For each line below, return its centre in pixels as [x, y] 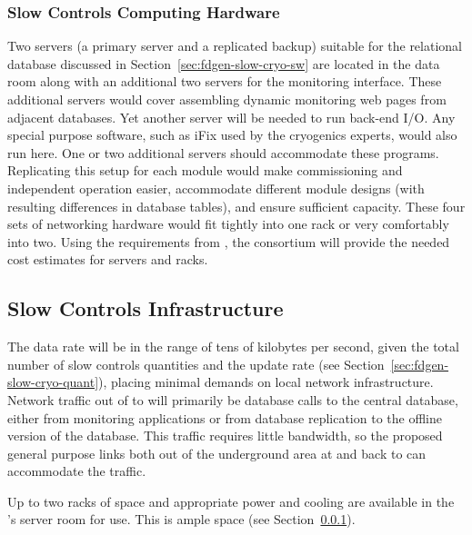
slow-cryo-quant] [53, 382]
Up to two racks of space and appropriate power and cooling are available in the [231, 501]
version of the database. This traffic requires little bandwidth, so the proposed [225, 436]
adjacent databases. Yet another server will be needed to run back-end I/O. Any [231, 117]
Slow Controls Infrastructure [146, 308]
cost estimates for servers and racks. [108, 259]
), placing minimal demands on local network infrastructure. [266, 382]
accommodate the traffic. [77, 471]
